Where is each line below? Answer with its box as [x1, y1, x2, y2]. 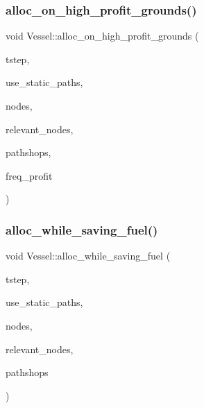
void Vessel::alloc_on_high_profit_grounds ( [6, 28, 199, 43]
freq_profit [6, 168, 53, 182]
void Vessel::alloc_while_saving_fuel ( [6, 248, 171, 263]
